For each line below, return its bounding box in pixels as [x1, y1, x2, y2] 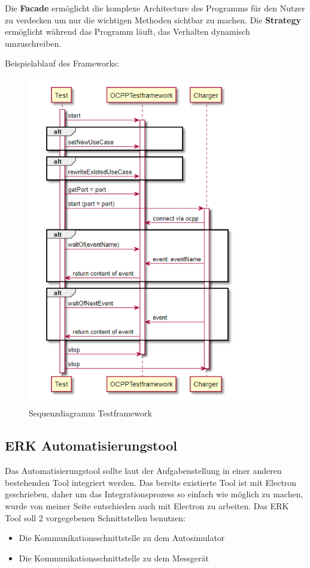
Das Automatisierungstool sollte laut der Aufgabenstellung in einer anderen [5, 464, 282, 477]
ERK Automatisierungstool [5, 436, 177, 455]
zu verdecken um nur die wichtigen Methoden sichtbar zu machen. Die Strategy [5, 13, 301, 26]
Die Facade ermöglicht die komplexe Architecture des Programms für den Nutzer [5, 2, 305, 14]
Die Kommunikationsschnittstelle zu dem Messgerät [19, 551, 209, 564]
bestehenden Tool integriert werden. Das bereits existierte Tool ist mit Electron [5, 476, 297, 488]
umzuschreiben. [5, 37, 62, 49]
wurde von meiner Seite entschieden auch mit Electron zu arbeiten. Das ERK [5, 499, 289, 512]
